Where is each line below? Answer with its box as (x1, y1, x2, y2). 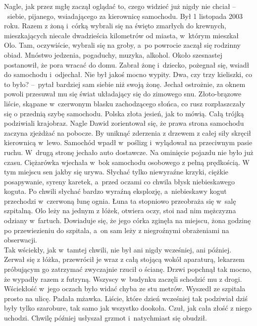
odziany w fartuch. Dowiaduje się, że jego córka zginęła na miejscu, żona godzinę (4, 215, 251, 226)
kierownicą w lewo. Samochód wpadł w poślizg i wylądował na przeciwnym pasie (4, 137, 253, 148)
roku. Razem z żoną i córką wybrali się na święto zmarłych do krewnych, (4, 20, 226, 31)
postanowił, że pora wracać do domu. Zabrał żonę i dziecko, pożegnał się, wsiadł (4, 59, 250, 70)
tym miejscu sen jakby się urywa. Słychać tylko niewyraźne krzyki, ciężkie (4, 166, 229, 177)
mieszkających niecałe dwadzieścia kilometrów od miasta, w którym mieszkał (4, 30, 239, 40)
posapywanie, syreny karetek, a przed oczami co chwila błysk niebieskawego (4, 176, 235, 186)
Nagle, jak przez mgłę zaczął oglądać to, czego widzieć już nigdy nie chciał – (4, 1, 236, 11)
